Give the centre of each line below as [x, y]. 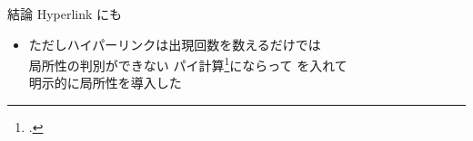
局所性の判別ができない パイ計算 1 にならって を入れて [188, 64]
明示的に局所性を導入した [105, 83]
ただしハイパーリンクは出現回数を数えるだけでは [175, 44]
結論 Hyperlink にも [65, 14]
